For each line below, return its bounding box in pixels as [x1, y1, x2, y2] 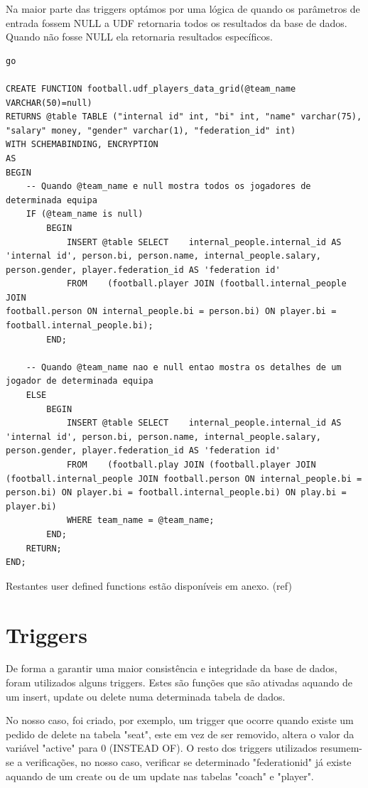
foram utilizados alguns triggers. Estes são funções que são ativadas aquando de [6, 675, 352, 690]
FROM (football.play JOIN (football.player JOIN [66, 460, 316, 470]
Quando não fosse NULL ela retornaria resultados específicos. [6, 29, 273, 44]
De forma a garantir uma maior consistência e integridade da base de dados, [6, 661, 337, 676]
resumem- [320, 740, 363, 755]
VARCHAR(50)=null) [6, 97, 92, 108]
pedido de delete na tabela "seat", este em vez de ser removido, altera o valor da [6, 726, 355, 741]
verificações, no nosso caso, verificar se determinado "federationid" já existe [26, 755, 352, 770]
